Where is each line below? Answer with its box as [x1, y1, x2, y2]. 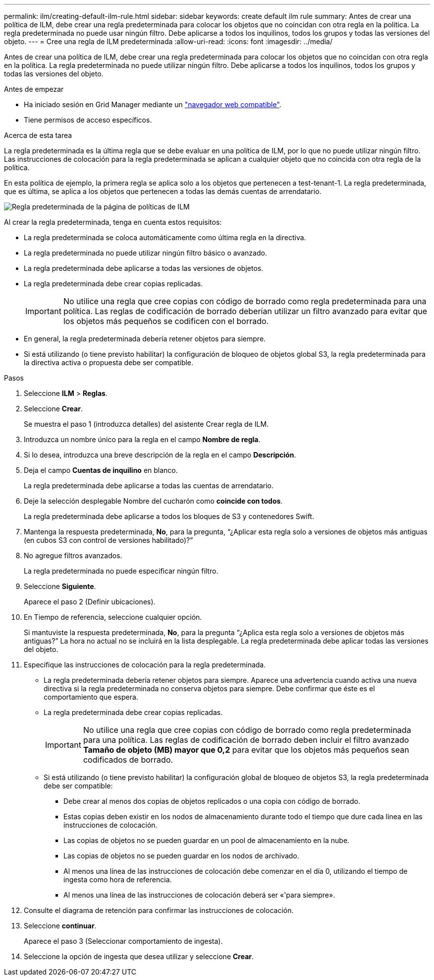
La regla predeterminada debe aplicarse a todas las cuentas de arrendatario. [24, 481, 274, 490]
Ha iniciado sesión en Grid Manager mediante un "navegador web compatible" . [24, 100, 281, 109]
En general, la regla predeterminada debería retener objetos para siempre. [24, 334, 266, 343]
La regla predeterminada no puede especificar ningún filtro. [24, 567, 218, 575]
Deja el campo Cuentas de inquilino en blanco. [24, 466, 178, 474]
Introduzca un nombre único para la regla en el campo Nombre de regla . [24, 435, 261, 444]
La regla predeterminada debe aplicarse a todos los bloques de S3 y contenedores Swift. [24, 512, 314, 521]
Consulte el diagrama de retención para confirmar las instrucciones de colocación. [24, 906, 294, 915]
